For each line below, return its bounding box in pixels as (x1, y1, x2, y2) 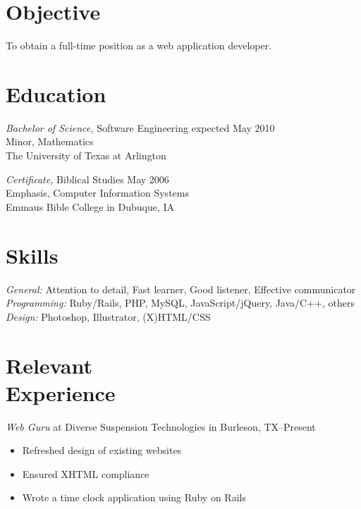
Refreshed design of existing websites (22, 443, 182, 458)
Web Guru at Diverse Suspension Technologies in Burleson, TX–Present (6, 419, 316, 434)
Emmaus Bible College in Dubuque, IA (6, 199, 175, 214)
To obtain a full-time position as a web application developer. (6, 38, 272, 53)
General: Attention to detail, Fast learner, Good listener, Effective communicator (6, 281, 356, 296)
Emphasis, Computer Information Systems (6, 185, 189, 200)
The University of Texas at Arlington (6, 148, 166, 163)
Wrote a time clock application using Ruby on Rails (22, 490, 246, 505)
